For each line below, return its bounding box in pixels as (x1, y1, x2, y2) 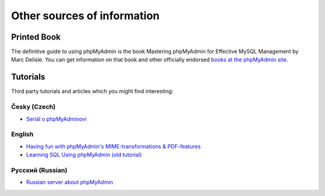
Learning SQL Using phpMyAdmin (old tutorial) (26, 151, 142, 159)
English (11, 130, 34, 138)
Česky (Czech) (11, 103, 56, 111)
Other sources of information (11, 9, 160, 22)
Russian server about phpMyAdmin (26, 179, 114, 186)
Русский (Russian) (11, 166, 67, 174)
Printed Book (11, 32, 61, 42)
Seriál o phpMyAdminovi (26, 115, 87, 123)
